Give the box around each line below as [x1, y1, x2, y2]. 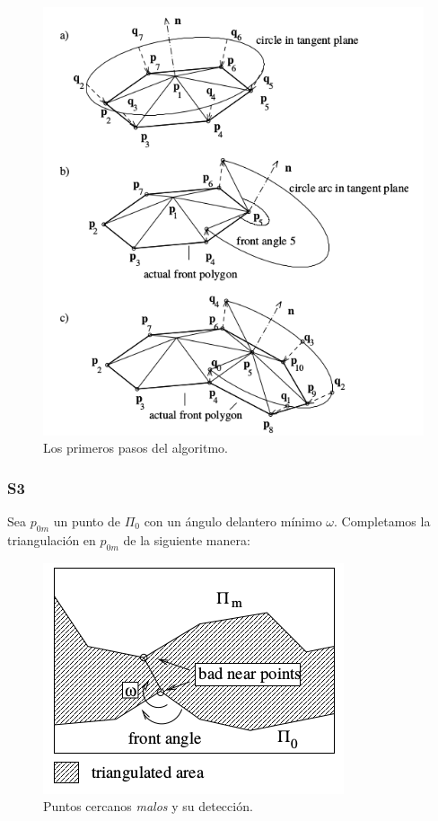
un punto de [53, 511, 120, 530]
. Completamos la [334, 511, 431, 530]
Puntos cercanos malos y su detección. [43, 797, 253, 816]
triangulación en [7, 530, 96, 549]
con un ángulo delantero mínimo [144, 511, 322, 530]
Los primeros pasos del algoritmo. [43, 438, 228, 457]
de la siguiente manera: [123, 530, 250, 549]
